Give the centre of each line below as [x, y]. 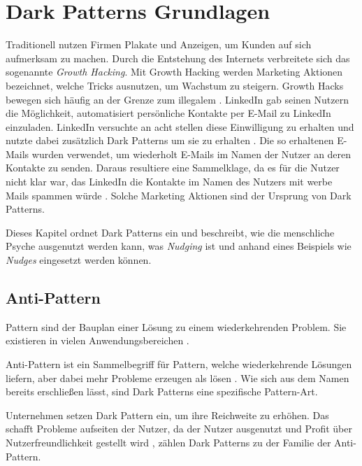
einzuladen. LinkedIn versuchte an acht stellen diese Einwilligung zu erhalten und [180, 126]
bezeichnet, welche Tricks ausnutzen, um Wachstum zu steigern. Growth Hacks [175, 85]
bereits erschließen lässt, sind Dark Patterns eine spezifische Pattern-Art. [162, 391]
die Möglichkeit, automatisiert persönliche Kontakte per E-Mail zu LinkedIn [168, 113]
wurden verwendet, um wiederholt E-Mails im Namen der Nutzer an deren [191, 154]
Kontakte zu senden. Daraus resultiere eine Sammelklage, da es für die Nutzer [173, 168]
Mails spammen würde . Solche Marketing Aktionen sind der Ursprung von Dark [179, 195]
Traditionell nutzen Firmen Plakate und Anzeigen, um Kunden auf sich [159, 44]
